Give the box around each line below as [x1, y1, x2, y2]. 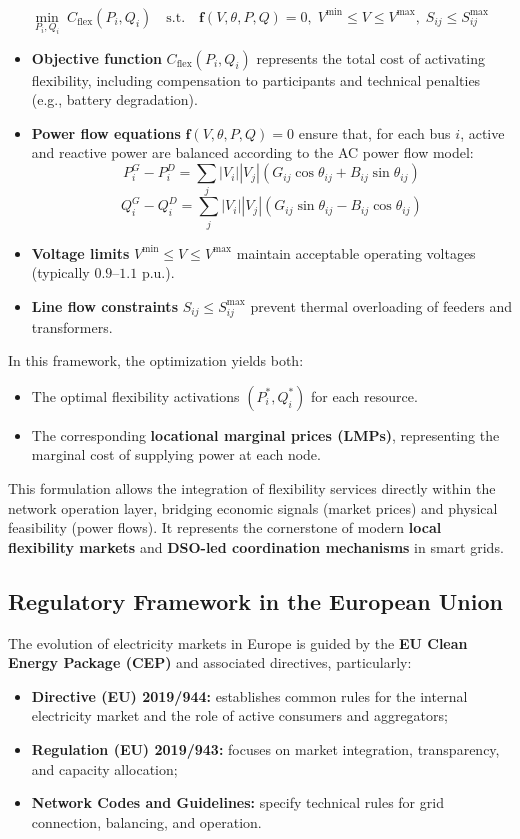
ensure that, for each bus [298, 122, 451, 143]
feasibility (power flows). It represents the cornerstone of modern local [8, 517, 442, 538]
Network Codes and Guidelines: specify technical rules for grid [31, 792, 444, 813]
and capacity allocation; [31, 758, 178, 779]
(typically [31, 262, 90, 283]
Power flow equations [31, 122, 181, 143]
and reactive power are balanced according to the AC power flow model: [31, 142, 474, 163]
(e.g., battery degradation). [31, 89, 198, 110]
